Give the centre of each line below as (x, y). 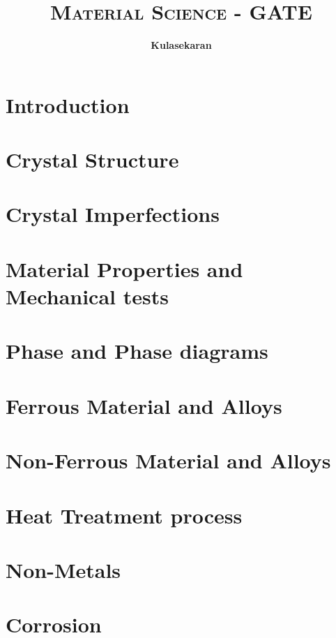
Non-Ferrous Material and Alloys (168, 460)
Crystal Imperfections (113, 214)
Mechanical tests (87, 296)
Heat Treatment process (124, 515)
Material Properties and (124, 268)
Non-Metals (63, 569)
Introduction (68, 104)
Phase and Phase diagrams (137, 351)
